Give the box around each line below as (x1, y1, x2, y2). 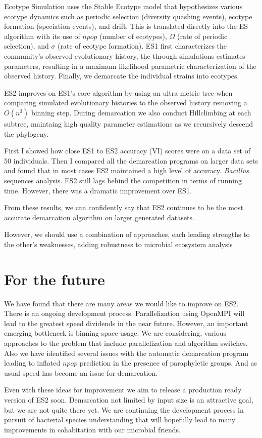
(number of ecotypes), (99, 30, 167, 41)
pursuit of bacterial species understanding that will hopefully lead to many (4, 414, 236, 425)
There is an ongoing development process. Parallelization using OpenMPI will (4, 308, 245, 318)
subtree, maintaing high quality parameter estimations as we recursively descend (4, 118, 253, 129)
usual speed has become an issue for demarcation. (4, 367, 158, 378)
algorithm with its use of (4, 30, 80, 41)
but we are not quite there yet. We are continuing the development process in (4, 404, 244, 415)
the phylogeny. (4, 128, 49, 139)
